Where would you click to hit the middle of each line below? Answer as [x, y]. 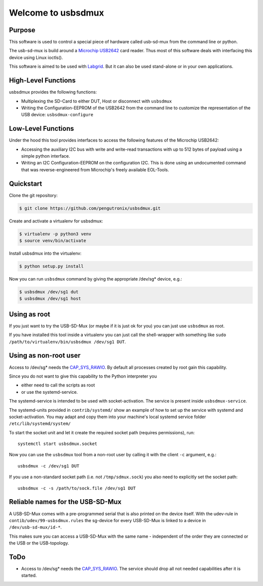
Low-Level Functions [41, 129]
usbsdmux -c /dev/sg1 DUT [49, 466]
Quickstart [26, 184]
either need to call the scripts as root [58, 385]
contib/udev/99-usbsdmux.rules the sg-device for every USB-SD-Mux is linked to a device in [107, 520]
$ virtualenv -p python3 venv [55, 234]
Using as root [30, 314]
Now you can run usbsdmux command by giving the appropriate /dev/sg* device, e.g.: [95, 279]
